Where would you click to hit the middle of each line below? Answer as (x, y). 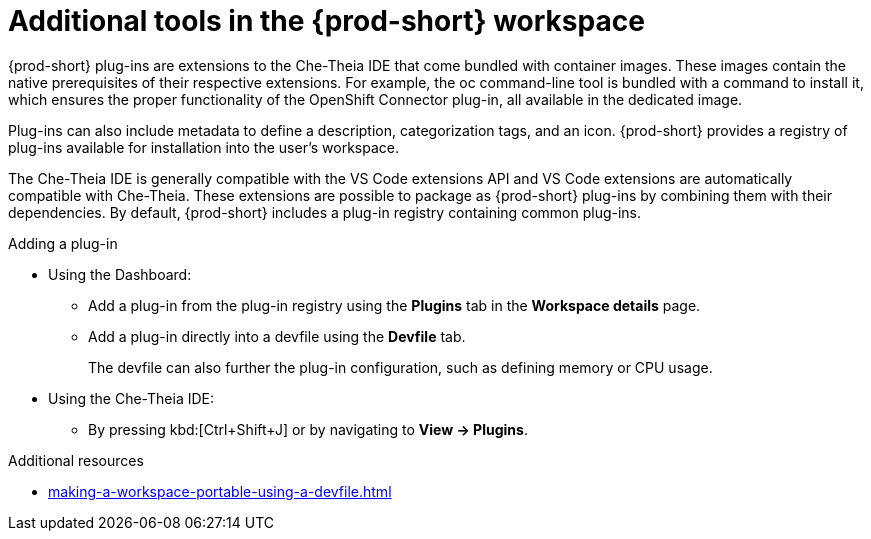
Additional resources (76, 460)
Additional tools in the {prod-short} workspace (326, 21)
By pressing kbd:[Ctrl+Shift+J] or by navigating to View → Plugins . (308, 429)
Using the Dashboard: (120, 274)
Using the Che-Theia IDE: (131, 398)
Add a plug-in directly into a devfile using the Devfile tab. (277, 336)
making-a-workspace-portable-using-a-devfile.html (220, 491)
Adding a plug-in (63, 243)
